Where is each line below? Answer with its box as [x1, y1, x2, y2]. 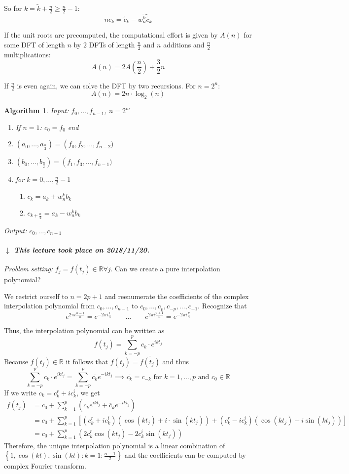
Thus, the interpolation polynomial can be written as [4, 325, 165, 335]
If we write [4, 387, 36, 397]
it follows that [66, 356, 108, 366]
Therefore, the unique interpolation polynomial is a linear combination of [4, 440, 225, 450]
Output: [4, 225, 27, 235]
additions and [163, 39, 205, 49]
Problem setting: [4, 263, 53, 274]
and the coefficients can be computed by [124, 450, 246, 460]
